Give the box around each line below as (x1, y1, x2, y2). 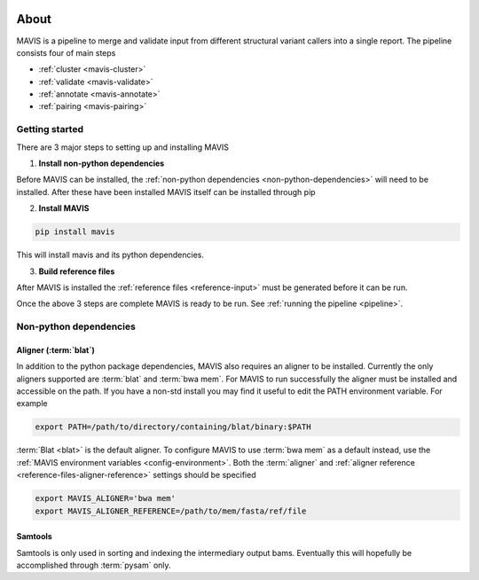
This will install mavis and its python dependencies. (16, 249, 204, 261)
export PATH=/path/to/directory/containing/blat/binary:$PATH (35, 422, 311, 432)
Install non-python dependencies (38, 158, 165, 169)
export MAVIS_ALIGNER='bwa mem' (35, 493, 177, 504)
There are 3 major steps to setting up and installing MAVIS (16, 142, 230, 153)
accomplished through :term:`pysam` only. (16, 560, 172, 570)
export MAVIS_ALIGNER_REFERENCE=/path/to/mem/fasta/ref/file (35, 506, 307, 516)
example (16, 398, 48, 409)
